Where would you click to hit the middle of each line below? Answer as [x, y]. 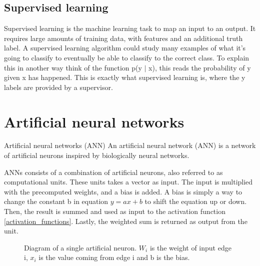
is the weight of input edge [190, 247]
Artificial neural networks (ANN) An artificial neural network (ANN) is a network [130, 145]
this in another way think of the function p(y [73, 67]
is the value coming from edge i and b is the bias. [114, 257]
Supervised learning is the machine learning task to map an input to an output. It [130, 28]
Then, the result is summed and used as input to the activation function [115, 211]
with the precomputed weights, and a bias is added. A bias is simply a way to [123, 191]
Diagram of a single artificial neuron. [80, 247]
